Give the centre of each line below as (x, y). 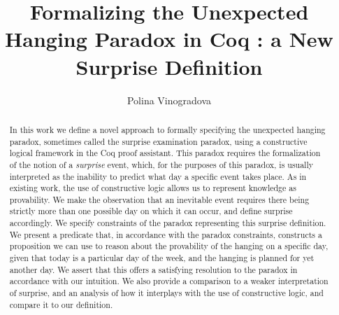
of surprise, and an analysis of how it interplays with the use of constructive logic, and (166, 293)
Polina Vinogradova (169, 100)
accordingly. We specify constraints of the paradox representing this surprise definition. (168, 223)
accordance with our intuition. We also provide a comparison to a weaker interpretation (169, 281)
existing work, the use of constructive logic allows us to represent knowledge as (153, 188)
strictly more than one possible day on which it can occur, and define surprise (151, 211)
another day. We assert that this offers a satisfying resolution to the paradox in (153, 269)
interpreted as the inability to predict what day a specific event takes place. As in (158, 176)
